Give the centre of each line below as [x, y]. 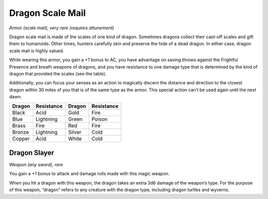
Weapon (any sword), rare [36, 164]
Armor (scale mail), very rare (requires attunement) [62, 28]
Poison [100, 119]
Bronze [21, 133]
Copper [21, 139]
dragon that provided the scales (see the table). [58, 73]
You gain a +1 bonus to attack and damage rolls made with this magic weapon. [89, 174]
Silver [75, 133]
